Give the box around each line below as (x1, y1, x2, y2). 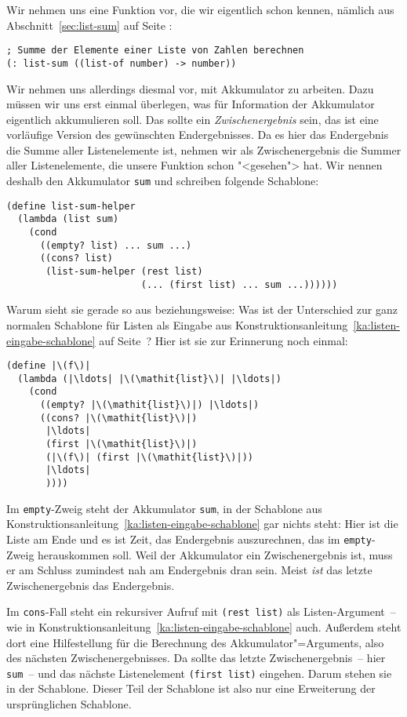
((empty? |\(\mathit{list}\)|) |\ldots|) (39, 399, 260, 411)
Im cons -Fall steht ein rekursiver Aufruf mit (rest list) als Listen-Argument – (6, 603, 396, 620)
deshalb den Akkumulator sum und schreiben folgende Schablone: (6, 173, 319, 189)
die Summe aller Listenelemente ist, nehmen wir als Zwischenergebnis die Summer (6, 141, 402, 158)
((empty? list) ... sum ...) (39, 239, 192, 251)
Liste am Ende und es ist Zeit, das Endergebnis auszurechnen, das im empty (6, 530, 372, 547)
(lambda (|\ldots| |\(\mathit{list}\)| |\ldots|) (17, 373, 282, 384)
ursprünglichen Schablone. (6, 696, 132, 712)
